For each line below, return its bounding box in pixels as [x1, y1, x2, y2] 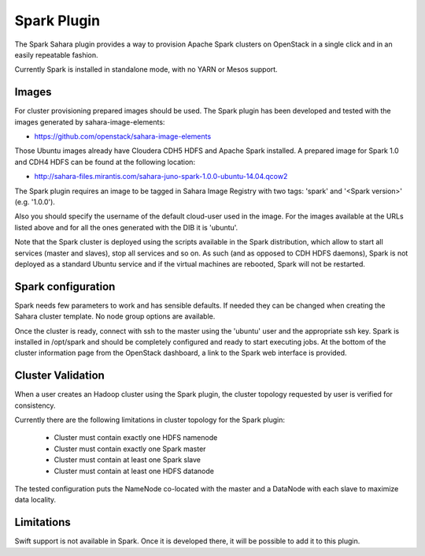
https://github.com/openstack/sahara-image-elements [34, 132, 212, 141]
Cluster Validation [14, 369, 105, 382]
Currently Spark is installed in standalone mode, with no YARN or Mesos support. [14, 65, 279, 74]
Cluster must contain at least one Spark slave [54, 455, 201, 465]
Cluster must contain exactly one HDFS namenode [54, 433, 218, 442]
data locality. [14, 495, 57, 505]
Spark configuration [14, 280, 116, 293]
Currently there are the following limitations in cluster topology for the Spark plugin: [14, 415, 286, 425]
